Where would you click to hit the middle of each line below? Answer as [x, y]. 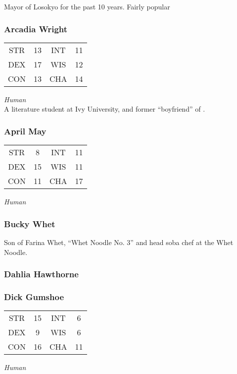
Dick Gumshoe [34, 296]
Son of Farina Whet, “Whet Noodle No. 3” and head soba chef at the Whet [119, 242]
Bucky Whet [30, 223]
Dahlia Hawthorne [41, 274]
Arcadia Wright [36, 29]
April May [25, 131]
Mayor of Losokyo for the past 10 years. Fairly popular [87, 6]
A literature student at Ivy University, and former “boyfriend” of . [105, 109]
